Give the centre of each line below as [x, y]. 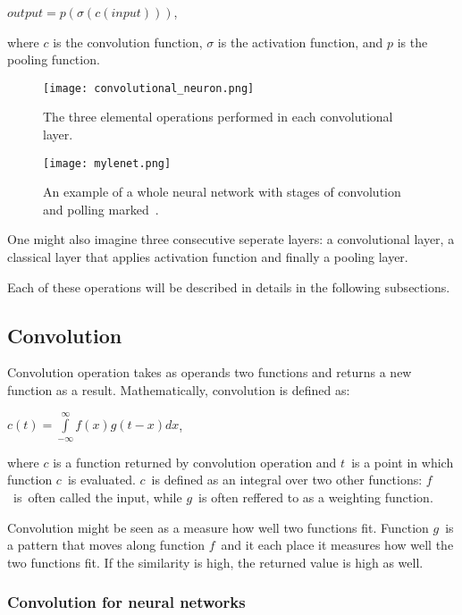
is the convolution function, [128, 42]
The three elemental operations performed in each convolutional [218, 117]
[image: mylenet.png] [107, 163]
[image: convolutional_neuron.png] [149, 88]
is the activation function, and [300, 42]
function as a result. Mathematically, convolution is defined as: [179, 390]
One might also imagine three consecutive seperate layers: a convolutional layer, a [231, 239]
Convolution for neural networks [126, 602]
